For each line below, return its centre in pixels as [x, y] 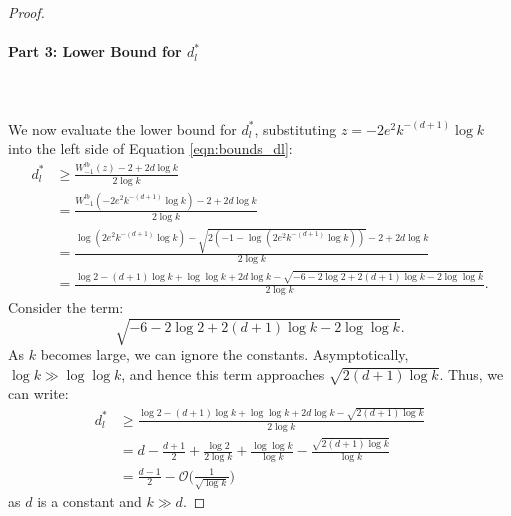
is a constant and [89, 501]
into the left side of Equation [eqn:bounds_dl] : [150, 148]
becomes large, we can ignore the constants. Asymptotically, [224, 354]
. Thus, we [471, 373]
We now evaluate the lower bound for [122, 128]
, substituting [295, 128]
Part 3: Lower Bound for [95, 51]
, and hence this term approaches [223, 373]
